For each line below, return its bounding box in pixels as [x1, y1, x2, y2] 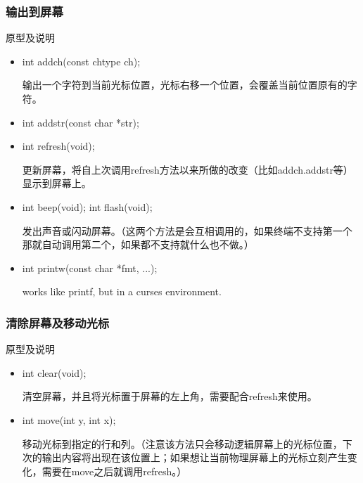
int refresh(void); [22, 139, 95, 153]
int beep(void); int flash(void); [22, 199, 153, 214]
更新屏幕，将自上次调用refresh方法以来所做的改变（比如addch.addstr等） [22, 162, 353, 176]
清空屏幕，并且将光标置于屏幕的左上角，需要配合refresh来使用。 [22, 389, 317, 404]
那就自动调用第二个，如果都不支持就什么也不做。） [22, 237, 254, 252]
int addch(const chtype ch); [22, 53, 141, 68]
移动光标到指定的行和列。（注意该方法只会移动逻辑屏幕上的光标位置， [22, 436, 343, 451]
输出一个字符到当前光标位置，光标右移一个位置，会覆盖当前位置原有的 [22, 77, 348, 92]
